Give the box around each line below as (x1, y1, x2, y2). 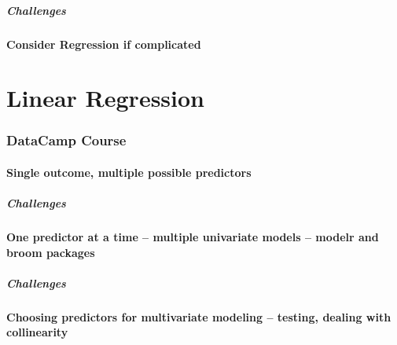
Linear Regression (6, 82, 205, 114)
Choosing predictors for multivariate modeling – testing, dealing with (6, 308, 391, 325)
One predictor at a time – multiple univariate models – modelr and (6, 229, 379, 245)
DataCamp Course (6, 130, 127, 150)
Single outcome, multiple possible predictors (6, 163, 252, 180)
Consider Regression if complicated (6, 35, 201, 52)
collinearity (6, 324, 68, 340)
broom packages (6, 244, 95, 260)
